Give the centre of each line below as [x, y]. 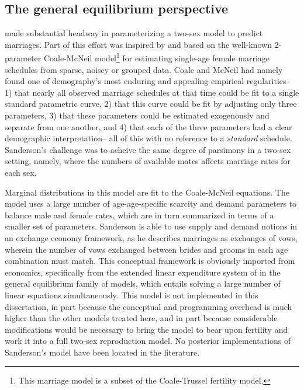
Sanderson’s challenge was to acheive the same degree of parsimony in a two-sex [148, 149]
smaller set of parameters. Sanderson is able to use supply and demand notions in [151, 226]
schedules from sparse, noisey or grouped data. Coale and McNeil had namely [144, 69]
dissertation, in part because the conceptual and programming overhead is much [148, 306]
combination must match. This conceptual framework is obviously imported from [150, 261]
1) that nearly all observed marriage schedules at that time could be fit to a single [152, 92]
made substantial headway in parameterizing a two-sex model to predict [134, 33]
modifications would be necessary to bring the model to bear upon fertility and [146, 329]
